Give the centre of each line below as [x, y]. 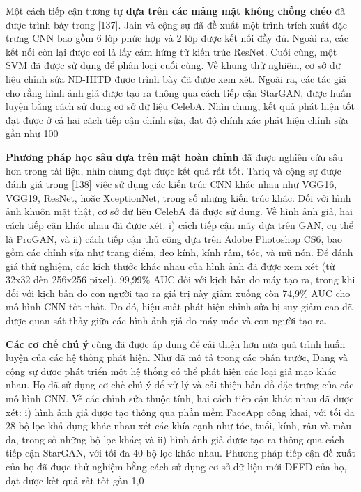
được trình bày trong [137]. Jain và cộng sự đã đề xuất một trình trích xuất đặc [177, 24]
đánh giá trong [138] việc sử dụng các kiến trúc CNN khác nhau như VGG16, [171, 184]
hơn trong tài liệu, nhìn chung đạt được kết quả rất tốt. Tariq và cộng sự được [174, 170]
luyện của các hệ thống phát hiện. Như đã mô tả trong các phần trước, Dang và [177, 357]
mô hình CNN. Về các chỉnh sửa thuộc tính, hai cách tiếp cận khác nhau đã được [180, 398]
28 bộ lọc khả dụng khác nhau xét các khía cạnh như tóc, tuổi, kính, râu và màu [178, 426]
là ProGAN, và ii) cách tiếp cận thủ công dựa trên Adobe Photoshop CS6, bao [174, 238]
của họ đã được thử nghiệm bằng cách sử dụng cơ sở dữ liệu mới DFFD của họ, [176, 466]
